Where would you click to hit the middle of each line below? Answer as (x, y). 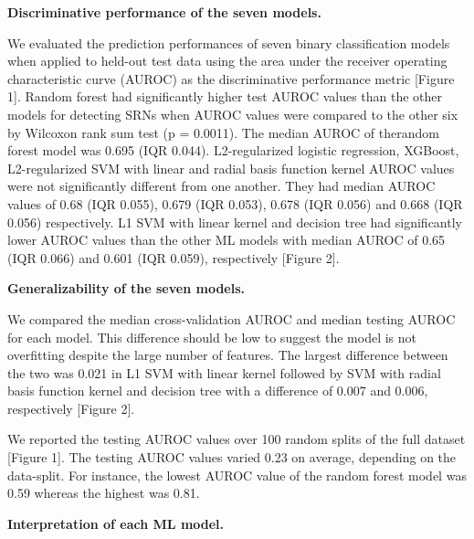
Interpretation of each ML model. (116, 523)
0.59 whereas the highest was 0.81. (104, 493)
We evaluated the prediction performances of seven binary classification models (229, 42)
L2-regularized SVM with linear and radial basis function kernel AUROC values (231, 168)
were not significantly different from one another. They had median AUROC (221, 186)
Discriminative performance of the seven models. (164, 12)
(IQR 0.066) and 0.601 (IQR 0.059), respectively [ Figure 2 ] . (174, 257)
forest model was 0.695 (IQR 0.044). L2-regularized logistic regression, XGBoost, (233, 150)
